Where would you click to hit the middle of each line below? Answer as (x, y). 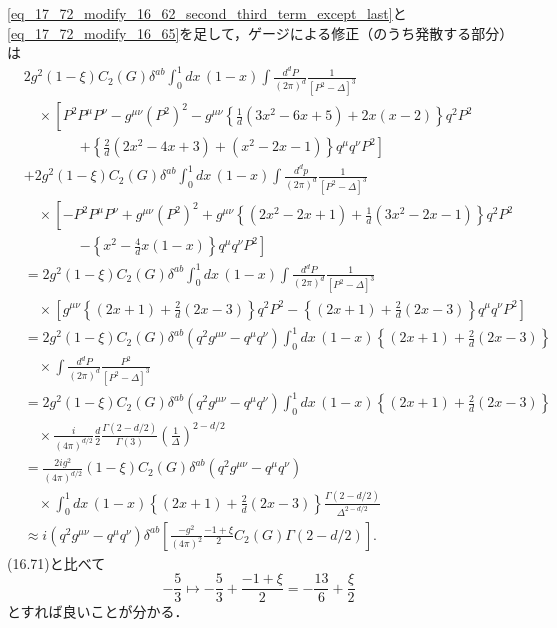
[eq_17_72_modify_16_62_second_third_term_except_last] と (207, 13)
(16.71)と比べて (56, 562)
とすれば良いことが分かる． (98, 611)
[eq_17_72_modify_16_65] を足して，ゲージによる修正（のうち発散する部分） (257, 32)
